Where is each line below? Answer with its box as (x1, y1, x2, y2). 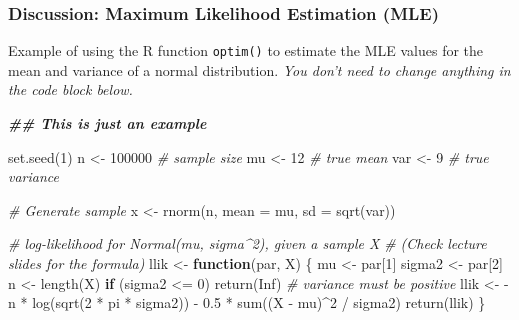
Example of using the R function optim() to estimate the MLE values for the (8, 40, 484, 61)
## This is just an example (8, 113, 207, 134)
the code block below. (8, 79, 133, 100)
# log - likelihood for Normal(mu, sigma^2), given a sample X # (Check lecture (8, 233, 487, 254)
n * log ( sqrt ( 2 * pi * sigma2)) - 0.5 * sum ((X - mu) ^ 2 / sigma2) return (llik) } (8, 292, 486, 313)
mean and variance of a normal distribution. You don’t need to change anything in (8, 59, 511, 80)
